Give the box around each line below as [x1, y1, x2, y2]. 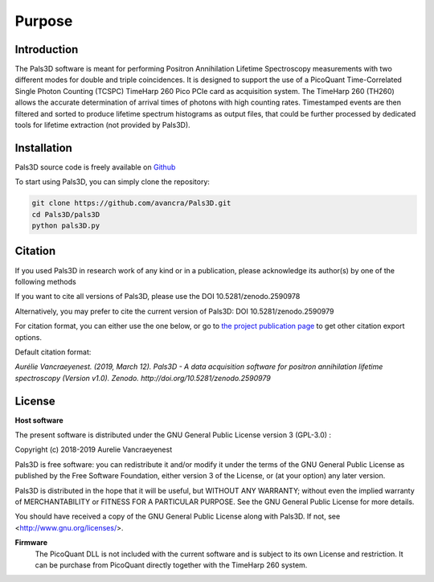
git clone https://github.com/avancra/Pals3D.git [31, 199, 231, 208]
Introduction [14, 43, 79, 56]
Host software [14, 415, 63, 425]
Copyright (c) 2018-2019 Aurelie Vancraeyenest [14, 445, 173, 454]
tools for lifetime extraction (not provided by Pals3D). [14, 121, 190, 130]
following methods [14, 277, 76, 286]
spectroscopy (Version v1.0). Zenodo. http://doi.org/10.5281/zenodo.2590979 [14, 373, 271, 383]
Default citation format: [14, 346, 92, 357]
